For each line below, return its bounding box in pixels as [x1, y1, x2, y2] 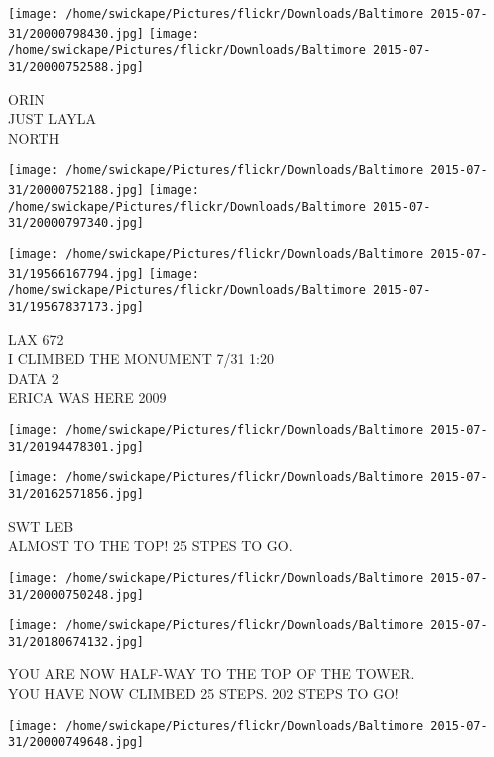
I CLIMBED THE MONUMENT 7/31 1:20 [8, 348, 274, 369]
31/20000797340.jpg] [8, 216, 145, 231]
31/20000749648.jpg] [8, 735, 145, 750]
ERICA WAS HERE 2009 [8, 387, 167, 408]
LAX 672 [8, 328, 64, 349]
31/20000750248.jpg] [8, 587, 145, 602]
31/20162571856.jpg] [8, 487, 145, 501]
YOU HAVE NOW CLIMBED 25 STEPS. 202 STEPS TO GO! [8, 683, 399, 704]
